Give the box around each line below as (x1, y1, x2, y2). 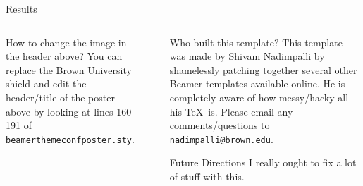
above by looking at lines (6, 104, 113, 118)
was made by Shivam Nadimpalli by (169, 49, 325, 63)
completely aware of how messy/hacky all (169, 89, 349, 104)
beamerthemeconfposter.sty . (6, 131, 135, 146)
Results (6, 1, 37, 15)
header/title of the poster (6, 89, 115, 104)
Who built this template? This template (169, 35, 343, 49)
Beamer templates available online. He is (169, 76, 345, 91)
